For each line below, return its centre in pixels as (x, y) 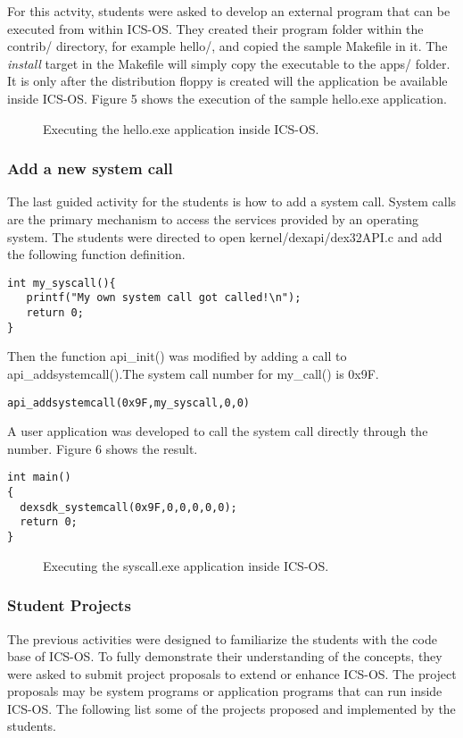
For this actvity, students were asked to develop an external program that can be (229, 11)
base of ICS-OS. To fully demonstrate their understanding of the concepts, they (225, 656)
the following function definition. (96, 254)
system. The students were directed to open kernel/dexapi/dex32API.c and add (225, 236)
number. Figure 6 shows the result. (103, 448)
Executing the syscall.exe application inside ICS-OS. (186, 565)
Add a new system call (90, 168)
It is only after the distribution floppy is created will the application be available (227, 81)
